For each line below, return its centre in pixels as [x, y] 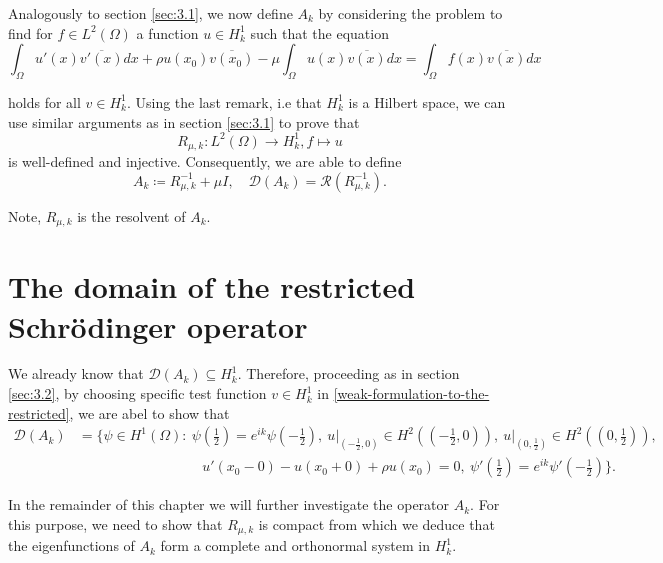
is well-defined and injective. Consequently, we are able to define [205, 161]
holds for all [44, 101]
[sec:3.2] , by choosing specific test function [137, 393]
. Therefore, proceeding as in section [348, 373]
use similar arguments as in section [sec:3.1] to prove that [184, 121]
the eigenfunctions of [71, 545]
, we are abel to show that [149, 412]
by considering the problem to [410, 13]
